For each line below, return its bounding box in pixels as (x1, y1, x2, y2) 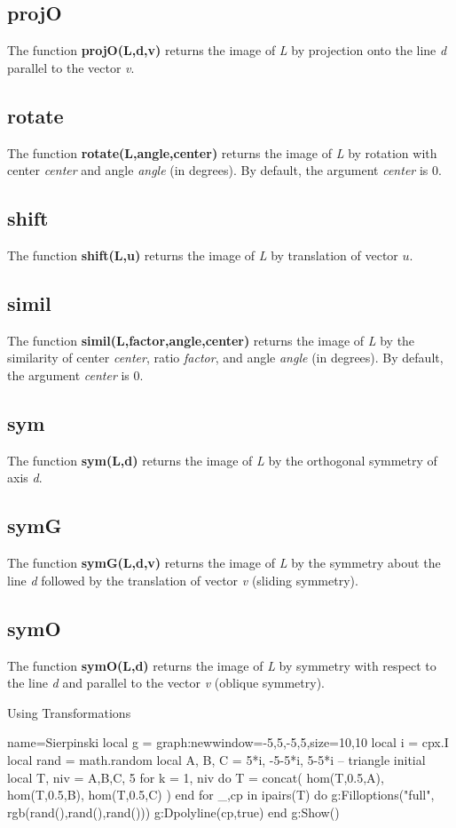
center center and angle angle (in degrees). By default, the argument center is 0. (7, 161, 442, 179)
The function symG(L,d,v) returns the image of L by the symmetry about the (7, 553, 441, 572)
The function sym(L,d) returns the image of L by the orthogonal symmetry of (7, 450, 437, 469)
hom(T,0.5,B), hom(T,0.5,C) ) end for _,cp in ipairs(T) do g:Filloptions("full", (7, 785, 435, 804)
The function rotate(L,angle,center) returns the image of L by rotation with (7, 143, 437, 162)
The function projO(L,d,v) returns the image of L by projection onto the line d (7, 41, 447, 60)
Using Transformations (7, 703, 131, 721)
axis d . (7, 468, 43, 487)
